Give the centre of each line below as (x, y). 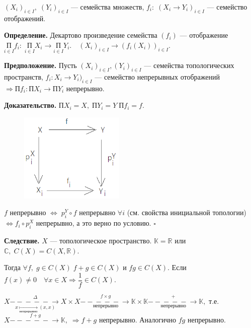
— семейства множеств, (107, 7)
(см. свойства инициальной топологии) (187, 212)
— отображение (204, 35)
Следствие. (22, 241)
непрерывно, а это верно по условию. (94, 223)
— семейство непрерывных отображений (157, 77)
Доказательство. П (34, 105)
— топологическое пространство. (101, 241)
